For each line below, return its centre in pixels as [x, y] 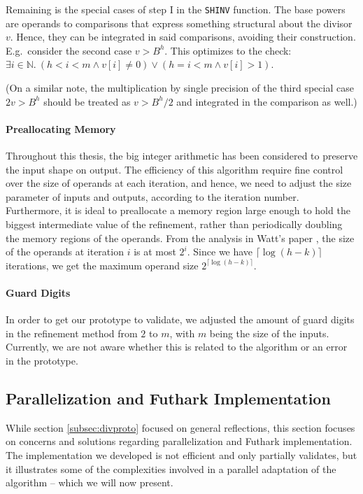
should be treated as [87, 101]
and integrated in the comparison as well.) [267, 101]
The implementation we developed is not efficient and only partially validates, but [181, 454]
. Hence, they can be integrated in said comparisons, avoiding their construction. [183, 37]
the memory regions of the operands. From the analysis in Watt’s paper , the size [180, 238]
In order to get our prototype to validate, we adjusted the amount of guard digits [180, 319]
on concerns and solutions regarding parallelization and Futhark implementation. [179, 441]
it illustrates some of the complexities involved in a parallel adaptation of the [171, 468]
